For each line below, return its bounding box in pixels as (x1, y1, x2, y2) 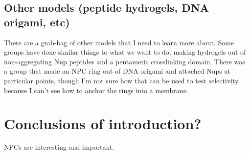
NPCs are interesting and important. (4, 142, 114, 152)
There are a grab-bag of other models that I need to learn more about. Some (4, 37, 234, 47)
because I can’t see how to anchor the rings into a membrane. (4, 85, 188, 95)
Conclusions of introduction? (4, 114, 202, 134)
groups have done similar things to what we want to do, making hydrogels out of (4, 47, 246, 57)
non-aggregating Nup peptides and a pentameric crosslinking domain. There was (4, 56, 245, 66)
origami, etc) (4, 14, 70, 29)
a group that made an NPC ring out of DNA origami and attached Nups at (4, 66, 230, 76)
